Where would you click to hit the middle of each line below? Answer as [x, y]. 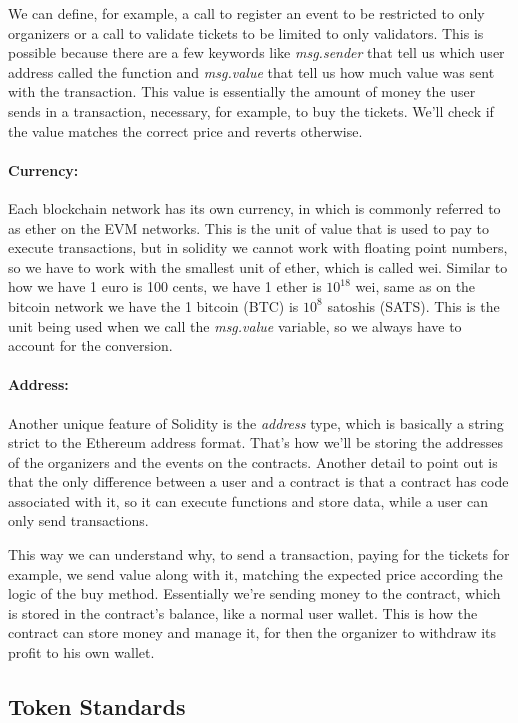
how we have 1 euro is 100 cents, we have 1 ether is [165, 286]
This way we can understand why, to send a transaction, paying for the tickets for [259, 554]
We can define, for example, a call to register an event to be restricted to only [246, 13]
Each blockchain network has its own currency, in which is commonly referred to [254, 207]
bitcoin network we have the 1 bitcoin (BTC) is [153, 305]
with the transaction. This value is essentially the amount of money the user [242, 91]
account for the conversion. [90, 345]
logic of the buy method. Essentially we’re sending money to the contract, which [254, 593]
